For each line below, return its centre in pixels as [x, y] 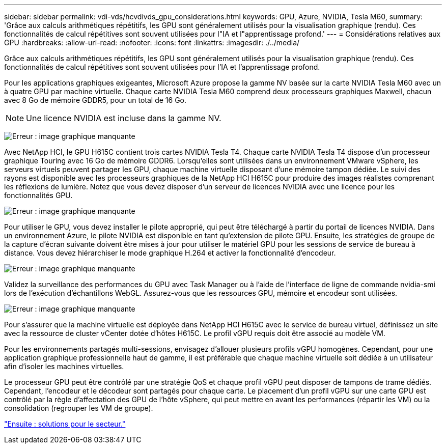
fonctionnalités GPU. [38, 195]
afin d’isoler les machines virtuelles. [64, 366]
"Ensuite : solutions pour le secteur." [65, 424]
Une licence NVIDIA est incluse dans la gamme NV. [124, 118]
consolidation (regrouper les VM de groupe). [79, 408]
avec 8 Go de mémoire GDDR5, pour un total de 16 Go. [95, 100]
